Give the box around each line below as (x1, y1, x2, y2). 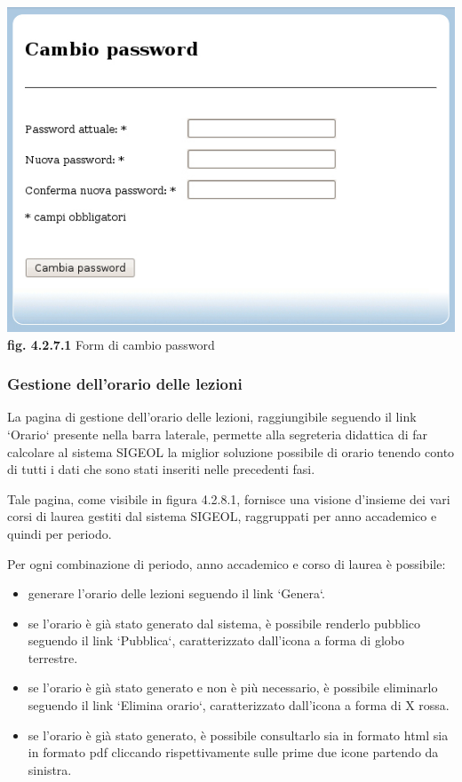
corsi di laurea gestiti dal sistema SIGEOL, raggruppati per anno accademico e (7, 507, 437, 525)
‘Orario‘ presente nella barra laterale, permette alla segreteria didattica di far (7, 424, 428, 443)
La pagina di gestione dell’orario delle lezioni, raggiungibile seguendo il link (7, 407, 417, 426)
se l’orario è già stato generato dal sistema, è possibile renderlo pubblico (28, 613, 421, 632)
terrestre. (28, 648, 78, 667)
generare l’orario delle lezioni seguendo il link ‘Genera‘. (28, 584, 325, 603)
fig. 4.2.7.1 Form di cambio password (7, 335, 215, 353)
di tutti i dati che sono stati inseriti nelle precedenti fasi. (7, 460, 315, 478)
